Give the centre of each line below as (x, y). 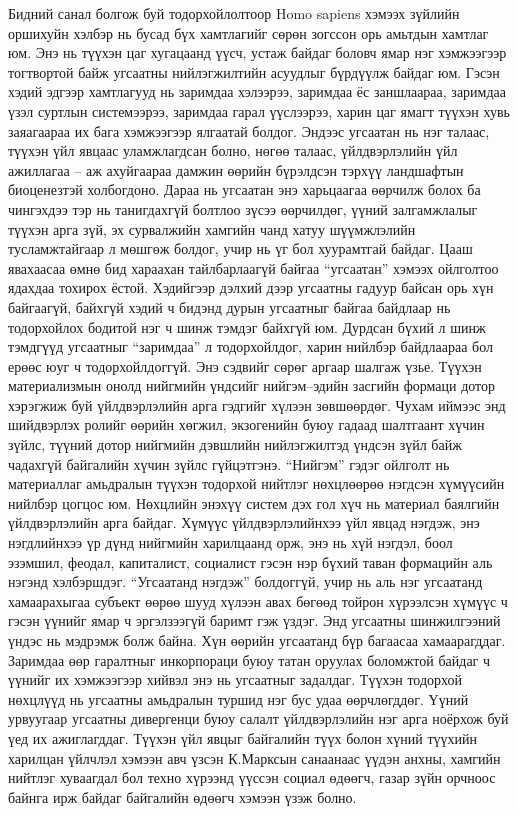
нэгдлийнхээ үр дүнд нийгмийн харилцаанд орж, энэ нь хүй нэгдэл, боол (230, 542)
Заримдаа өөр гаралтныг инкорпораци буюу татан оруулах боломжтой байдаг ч (249, 659)
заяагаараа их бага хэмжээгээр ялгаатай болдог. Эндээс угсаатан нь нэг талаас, (249, 130)
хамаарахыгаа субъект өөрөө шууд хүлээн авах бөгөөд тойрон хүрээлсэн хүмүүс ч (258, 600)
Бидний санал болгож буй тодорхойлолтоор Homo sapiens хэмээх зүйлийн (234, 13)
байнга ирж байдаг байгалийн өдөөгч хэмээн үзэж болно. (182, 796)
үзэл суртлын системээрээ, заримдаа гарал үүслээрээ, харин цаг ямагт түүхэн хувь (259, 110)
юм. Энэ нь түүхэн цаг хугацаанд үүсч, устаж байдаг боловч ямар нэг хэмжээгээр (257, 52)
